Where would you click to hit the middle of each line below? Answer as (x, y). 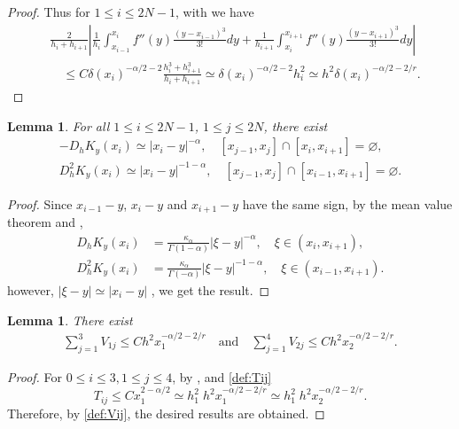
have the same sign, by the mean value (347, 203)
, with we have (214, 12)
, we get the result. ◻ (210, 289)
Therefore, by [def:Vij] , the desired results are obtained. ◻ (166, 413)
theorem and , (45, 222)
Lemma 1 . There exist (70, 320)
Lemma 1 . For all (58, 125)
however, (31, 289)
